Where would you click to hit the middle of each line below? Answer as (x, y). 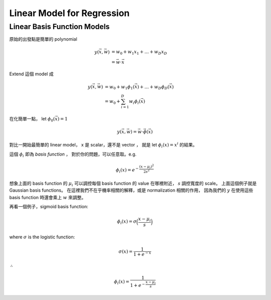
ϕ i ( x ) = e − (127, 170)
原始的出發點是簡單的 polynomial (43, 39)
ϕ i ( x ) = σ (127, 222)
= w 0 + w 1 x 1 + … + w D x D (139, 53)
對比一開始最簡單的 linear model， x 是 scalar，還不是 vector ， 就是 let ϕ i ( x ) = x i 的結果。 (103, 145)
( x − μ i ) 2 (146, 166)
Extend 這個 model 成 (31, 74)
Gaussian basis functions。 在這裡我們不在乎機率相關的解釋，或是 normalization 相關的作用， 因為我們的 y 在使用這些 (131, 190)
